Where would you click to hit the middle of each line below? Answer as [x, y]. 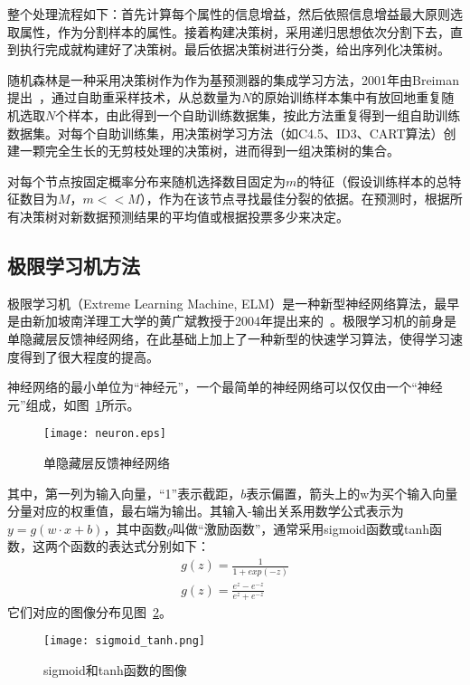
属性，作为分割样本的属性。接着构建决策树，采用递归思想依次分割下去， [235, 31]
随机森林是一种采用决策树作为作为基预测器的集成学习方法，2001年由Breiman [233, 79]
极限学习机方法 [74, 265]
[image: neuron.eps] [105, 434]
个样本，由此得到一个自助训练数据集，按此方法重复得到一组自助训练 [258, 114]
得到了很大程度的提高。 [89, 356]
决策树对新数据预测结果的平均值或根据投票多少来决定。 [184, 216]
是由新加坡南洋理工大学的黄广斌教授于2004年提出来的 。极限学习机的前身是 [232, 321]
